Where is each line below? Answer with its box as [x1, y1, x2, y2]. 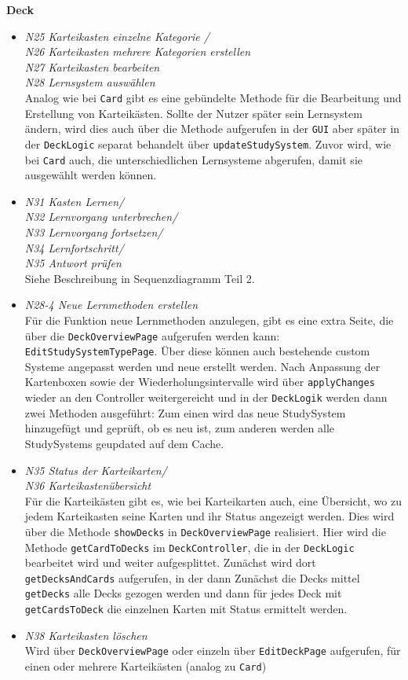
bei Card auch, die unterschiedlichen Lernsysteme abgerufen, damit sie [24, 151, 362, 167]
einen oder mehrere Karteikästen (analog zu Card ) [24, 658, 267, 674]
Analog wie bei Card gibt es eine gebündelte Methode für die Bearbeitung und [24, 89, 402, 105]
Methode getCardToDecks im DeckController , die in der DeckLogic [24, 538, 355, 555]
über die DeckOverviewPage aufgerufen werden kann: [24, 327, 280, 344]
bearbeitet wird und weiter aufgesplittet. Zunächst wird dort [24, 554, 316, 571]
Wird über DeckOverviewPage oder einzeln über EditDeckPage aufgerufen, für [24, 642, 401, 659]
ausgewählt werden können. [24, 167, 157, 183]
